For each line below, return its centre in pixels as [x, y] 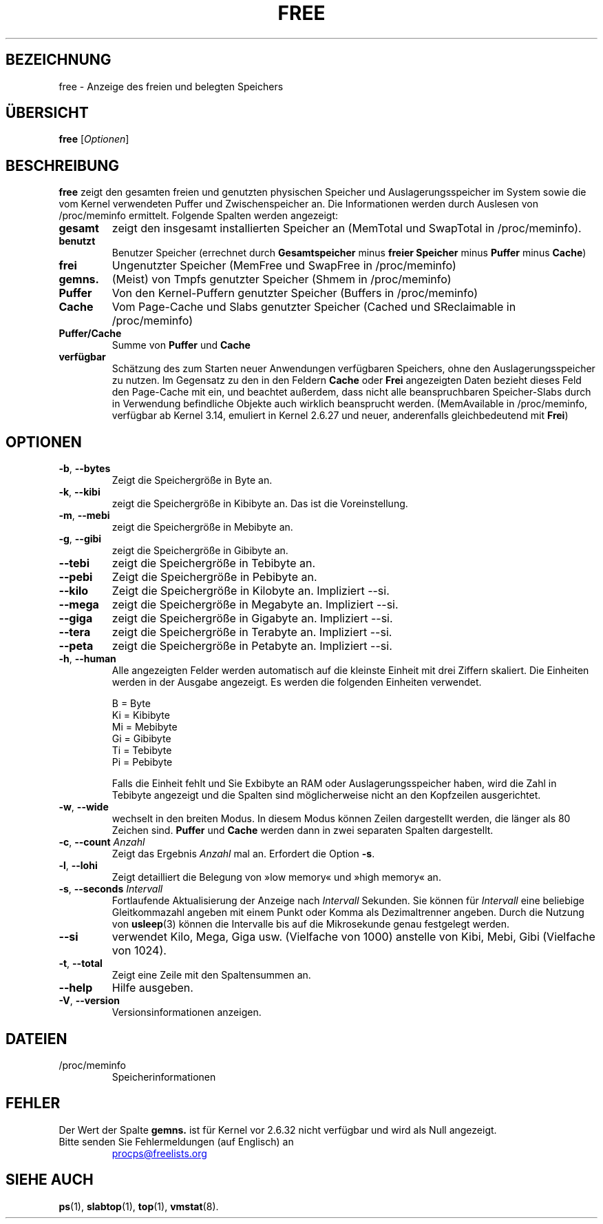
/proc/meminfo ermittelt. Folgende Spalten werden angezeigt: [199, 216]
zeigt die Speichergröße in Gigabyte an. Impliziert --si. [252, 619]
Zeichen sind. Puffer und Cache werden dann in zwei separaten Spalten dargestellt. [303, 830]
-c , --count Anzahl [102, 842]
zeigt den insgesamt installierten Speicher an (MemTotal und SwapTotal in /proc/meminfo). [347, 228]
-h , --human [87, 659]
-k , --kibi [80, 492]
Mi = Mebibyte [145, 727]
